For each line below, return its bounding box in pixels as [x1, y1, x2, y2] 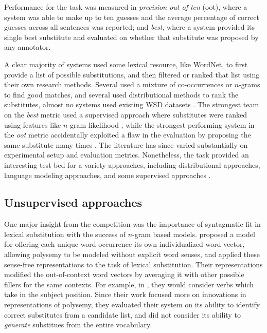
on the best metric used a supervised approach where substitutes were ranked [4, 109, 247, 120]
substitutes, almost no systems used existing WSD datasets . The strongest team [4, 99, 259, 110]
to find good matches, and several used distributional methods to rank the [4, 89, 239, 100]
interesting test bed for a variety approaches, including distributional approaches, [4, 159, 260, 170]
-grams [239, 79, 260, 90]
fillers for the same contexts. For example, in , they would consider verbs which [4, 279, 254, 289]
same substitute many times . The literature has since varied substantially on [4, 139, 248, 150]
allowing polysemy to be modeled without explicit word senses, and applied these [4, 249, 260, 260]
